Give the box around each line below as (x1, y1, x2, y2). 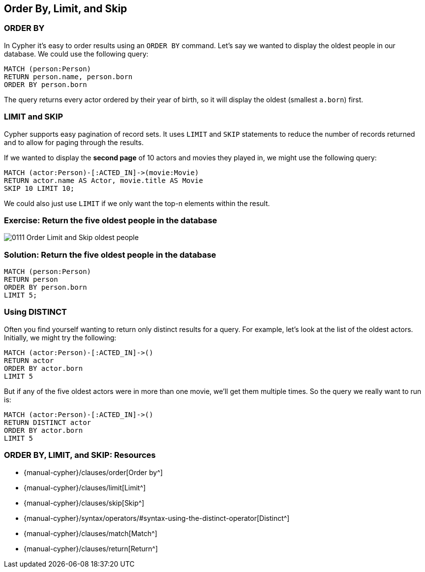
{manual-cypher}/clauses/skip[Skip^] (24, 498, 145, 507)
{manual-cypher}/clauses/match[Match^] (24, 529, 157, 538)
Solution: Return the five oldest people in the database (4, 249, 216, 260)
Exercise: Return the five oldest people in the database (4, 215, 217, 225)
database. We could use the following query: (4, 49, 149, 58)
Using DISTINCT (4, 307, 67, 317)
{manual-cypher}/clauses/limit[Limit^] (24, 483, 146, 492)
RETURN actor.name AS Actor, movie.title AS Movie (4, 176, 203, 184)
